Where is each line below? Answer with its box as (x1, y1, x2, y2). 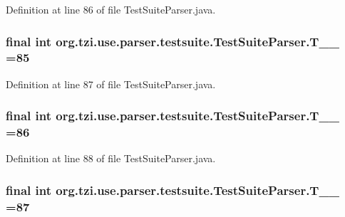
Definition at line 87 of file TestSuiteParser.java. (6, 76, 216, 91)
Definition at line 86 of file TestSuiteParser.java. (6, 2, 216, 16)
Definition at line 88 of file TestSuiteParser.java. (6, 151, 216, 166)
